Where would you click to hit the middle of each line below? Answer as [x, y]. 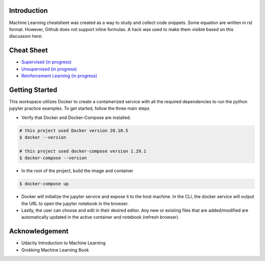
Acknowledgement [39, 231]
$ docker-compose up [44, 184]
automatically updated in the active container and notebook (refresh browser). [100, 217]
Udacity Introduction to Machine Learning [63, 243]
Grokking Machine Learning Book [55, 250]
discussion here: [26, 36]
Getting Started [33, 90]
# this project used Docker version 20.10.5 [74, 130]
